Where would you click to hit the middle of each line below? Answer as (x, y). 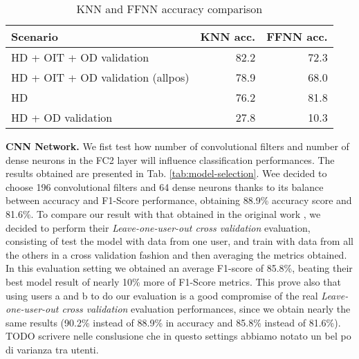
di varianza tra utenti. (52, 349)
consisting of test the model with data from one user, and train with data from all (179, 241)
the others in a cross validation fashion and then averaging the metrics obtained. (176, 254)
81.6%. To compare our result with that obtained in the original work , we (163, 213)
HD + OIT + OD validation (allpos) (100, 77)
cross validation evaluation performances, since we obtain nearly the (206, 309)
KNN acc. (228, 36)
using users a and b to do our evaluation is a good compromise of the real (162, 295)
